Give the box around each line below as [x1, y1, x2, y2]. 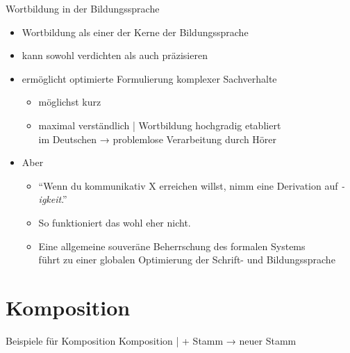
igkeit [38, 192, 62, 206]
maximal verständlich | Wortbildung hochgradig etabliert [38, 117, 281, 132]
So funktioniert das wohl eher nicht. [38, 215, 191, 229]
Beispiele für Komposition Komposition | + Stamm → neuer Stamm [6, 333, 297, 347]
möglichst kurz [38, 95, 101, 109]
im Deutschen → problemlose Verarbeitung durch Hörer [38, 131, 277, 146]
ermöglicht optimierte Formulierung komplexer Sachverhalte [22, 71, 277, 85]
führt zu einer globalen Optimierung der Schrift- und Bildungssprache [38, 252, 335, 267]
